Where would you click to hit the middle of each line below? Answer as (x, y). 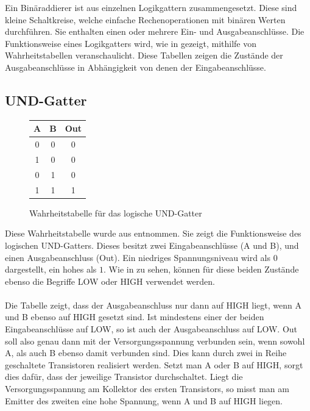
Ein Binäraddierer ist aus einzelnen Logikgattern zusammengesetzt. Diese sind (151, 7)
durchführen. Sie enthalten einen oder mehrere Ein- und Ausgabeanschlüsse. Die (155, 31)
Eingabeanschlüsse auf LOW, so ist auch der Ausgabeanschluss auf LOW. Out (151, 329)
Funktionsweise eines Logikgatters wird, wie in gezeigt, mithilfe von (131, 43)
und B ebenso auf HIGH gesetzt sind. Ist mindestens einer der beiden (135, 317)
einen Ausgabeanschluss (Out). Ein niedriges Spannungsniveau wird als (138, 257)
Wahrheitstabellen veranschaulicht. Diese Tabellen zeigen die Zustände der (144, 55)
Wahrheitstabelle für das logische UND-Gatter (116, 213)
